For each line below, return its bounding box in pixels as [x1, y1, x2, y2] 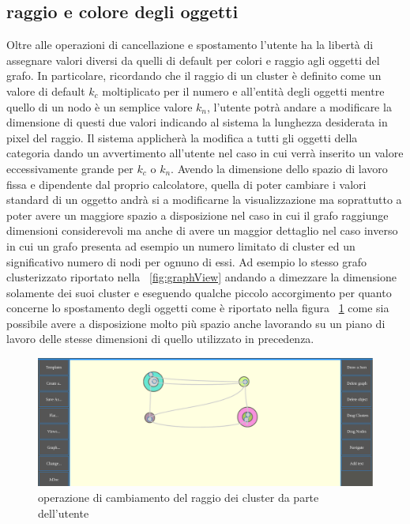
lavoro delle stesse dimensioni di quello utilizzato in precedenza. [6, 330, 314, 347]
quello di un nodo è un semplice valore [6, 98, 193, 115]
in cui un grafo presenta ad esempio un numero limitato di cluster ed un [6, 237, 355, 254]
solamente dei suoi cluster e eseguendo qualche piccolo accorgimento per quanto [6, 284, 392, 300]
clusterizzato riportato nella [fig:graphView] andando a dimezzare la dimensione [6, 269, 397, 285]
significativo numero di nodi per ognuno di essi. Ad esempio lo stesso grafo [6, 253, 367, 270]
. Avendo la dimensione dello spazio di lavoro [171, 160, 388, 176]
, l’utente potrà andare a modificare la [207, 98, 392, 115]
